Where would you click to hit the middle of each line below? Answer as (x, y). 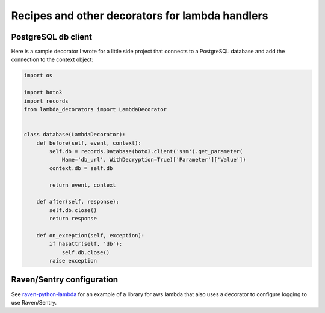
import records (46, 101)
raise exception (73, 261)
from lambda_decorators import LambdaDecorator (95, 109)
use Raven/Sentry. (34, 302)
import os (38, 76)
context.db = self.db (81, 168)
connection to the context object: (52, 59)
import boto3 (43, 93)
